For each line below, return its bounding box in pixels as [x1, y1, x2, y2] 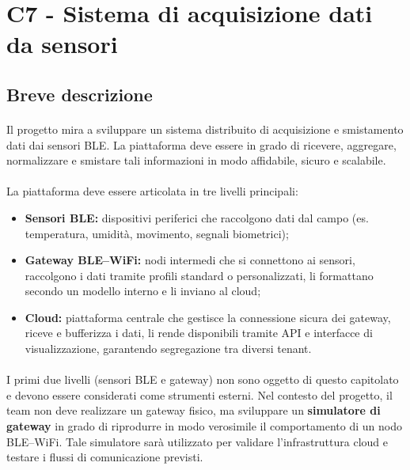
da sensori [6, 28, 118, 60]
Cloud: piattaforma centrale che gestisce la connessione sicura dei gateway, [25, 309, 391, 325]
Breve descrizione [6, 81, 153, 106]
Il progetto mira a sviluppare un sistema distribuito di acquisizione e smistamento [6, 120, 404, 137]
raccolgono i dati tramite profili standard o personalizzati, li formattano [25, 267, 374, 283]
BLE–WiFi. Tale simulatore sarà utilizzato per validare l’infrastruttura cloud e [6, 433, 388, 449]
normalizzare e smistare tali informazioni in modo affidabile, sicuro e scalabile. [6, 152, 386, 169]
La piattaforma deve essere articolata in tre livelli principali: [6, 183, 298, 199]
